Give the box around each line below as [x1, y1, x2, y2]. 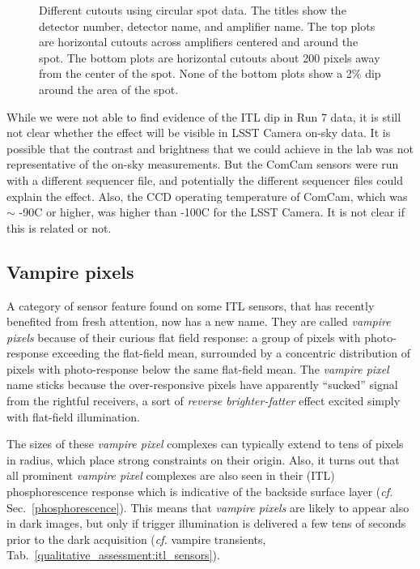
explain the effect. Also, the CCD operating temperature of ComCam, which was [6, 187, 408, 204]
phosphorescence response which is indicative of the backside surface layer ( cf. [6, 483, 393, 500]
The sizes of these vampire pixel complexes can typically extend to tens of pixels [6, 435, 404, 452]
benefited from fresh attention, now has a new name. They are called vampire [6, 313, 391, 330]
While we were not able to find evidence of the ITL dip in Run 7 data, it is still [6, 108, 401, 125]
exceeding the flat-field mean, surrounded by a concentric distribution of [52, 344, 411, 362]
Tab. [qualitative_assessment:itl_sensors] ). [6, 546, 220, 563]
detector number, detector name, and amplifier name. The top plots [39, 17, 375, 34]
